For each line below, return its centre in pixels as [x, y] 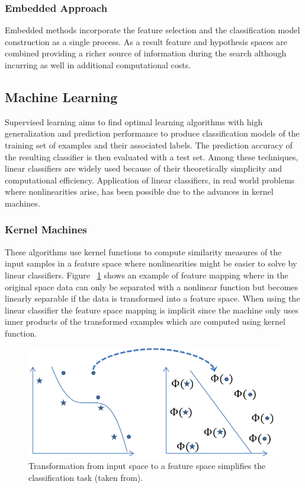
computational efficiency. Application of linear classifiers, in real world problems [150, 180]
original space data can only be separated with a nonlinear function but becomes [152, 286]
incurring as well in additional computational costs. [98, 65]
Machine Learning [61, 96]
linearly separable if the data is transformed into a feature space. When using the [152, 298]
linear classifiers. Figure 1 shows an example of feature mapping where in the [147, 275]
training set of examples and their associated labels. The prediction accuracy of [149, 145]
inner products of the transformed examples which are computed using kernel [145, 321]
